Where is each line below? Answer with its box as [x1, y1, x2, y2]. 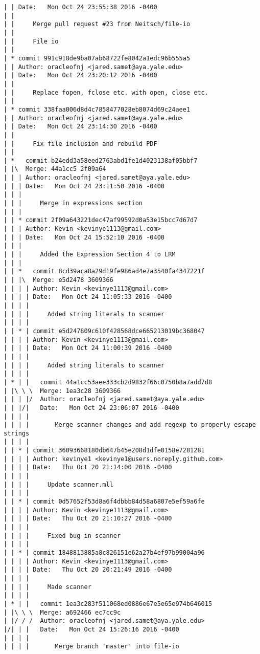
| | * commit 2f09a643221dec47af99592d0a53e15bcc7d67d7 [4, 216, 198, 224]
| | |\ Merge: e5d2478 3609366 [4, 276, 113, 284]
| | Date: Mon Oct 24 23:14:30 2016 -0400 [4, 123, 157, 130]
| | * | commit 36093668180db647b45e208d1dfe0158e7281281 [4, 447, 205, 454]
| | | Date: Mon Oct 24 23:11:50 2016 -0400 [4, 182, 164, 190]
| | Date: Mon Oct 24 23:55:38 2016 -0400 [4, 4, 157, 11]
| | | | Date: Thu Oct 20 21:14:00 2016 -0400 [4, 464, 172, 471]
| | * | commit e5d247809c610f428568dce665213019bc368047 [4, 327, 205, 335]
